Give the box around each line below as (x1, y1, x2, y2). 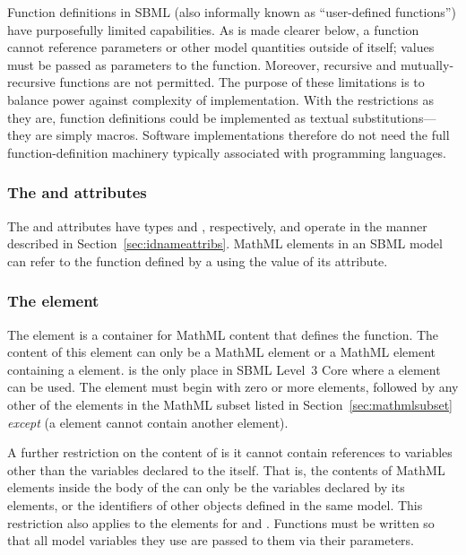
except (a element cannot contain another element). (7, 412, 289, 431)
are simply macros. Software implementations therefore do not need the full (35, 126, 450, 144)
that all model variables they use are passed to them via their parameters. (7, 531, 414, 550)
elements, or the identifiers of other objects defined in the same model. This (7, 495, 423, 514)
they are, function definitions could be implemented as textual (7, 108, 349, 126)
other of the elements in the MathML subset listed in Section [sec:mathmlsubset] (7, 395, 453, 413)
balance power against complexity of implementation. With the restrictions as (7, 90, 435, 108)
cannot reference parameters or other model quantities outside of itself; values (7, 38, 435, 56)
